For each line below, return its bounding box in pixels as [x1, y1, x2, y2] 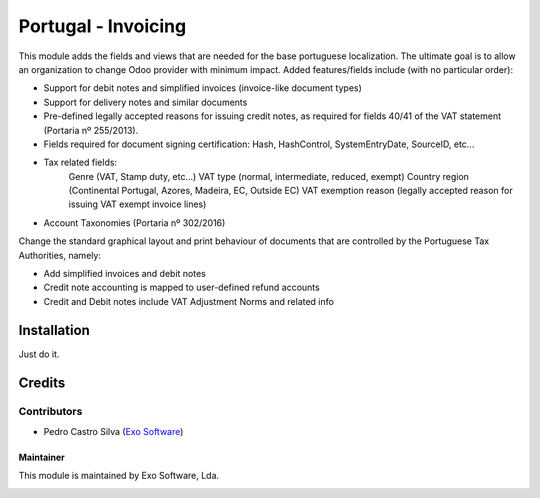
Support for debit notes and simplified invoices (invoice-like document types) [43, 82, 362, 94]
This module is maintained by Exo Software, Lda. [18, 470, 220, 482]
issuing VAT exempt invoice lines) [68, 198, 207, 210]
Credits [18, 374, 66, 391]
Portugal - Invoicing [18, 15, 187, 37]
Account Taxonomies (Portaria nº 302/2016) [43, 216, 226, 229]
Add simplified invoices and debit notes [43, 268, 207, 280]
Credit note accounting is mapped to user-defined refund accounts [43, 281, 320, 294]
